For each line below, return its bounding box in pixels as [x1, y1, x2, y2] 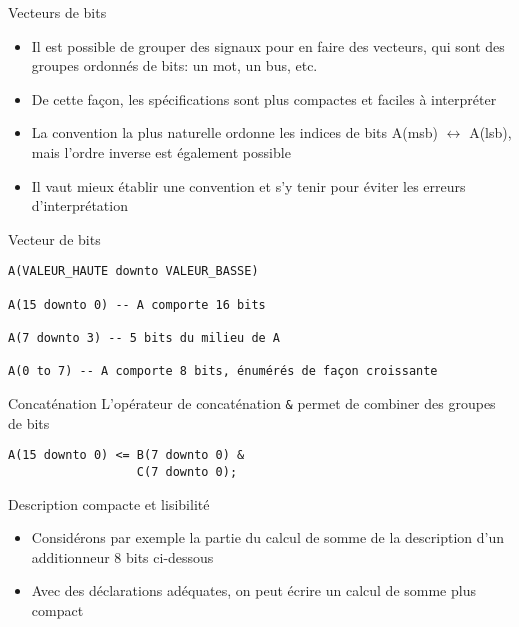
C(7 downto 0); [136, 464, 238, 479]
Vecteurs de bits [8, 2, 107, 22]
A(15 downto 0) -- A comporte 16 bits [8, 297, 266, 312]
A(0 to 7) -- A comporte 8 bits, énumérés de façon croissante [8, 364, 438, 379]
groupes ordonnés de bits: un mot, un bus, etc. [31, 55, 318, 76]
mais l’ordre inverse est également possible [31, 141, 291, 162]
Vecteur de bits [8, 228, 101, 249]
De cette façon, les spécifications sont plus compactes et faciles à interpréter [31, 88, 497, 109]
